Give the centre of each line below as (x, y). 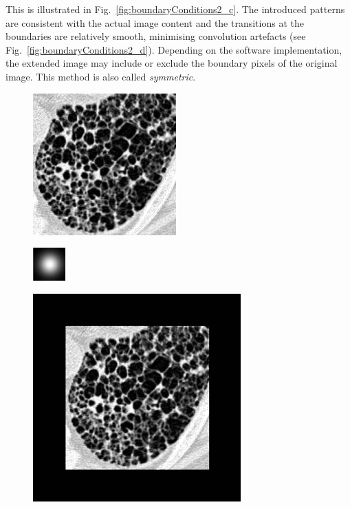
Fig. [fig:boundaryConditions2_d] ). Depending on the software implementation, (174, 49)
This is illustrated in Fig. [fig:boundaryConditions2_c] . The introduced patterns (175, 9)
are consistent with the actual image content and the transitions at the (155, 22)
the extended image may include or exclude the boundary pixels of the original (172, 63)
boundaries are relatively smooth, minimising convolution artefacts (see (156, 36)
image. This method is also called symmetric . (101, 76)
